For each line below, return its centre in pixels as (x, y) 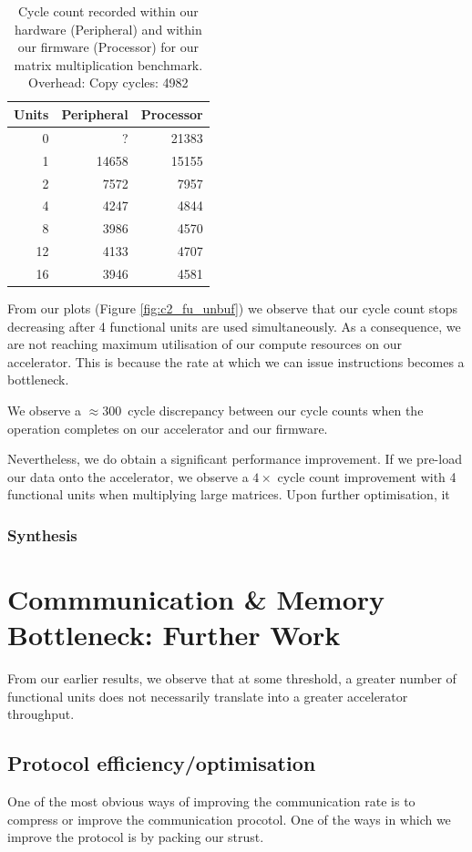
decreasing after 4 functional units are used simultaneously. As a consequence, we (234, 326)
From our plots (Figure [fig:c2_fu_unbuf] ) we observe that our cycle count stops (233, 308)
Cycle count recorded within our (108, 11)
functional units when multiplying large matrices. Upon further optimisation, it (229, 494)
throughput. (41, 714)
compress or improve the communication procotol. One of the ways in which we (229, 819)
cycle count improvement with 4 (367, 476)
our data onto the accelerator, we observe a (128, 476)
